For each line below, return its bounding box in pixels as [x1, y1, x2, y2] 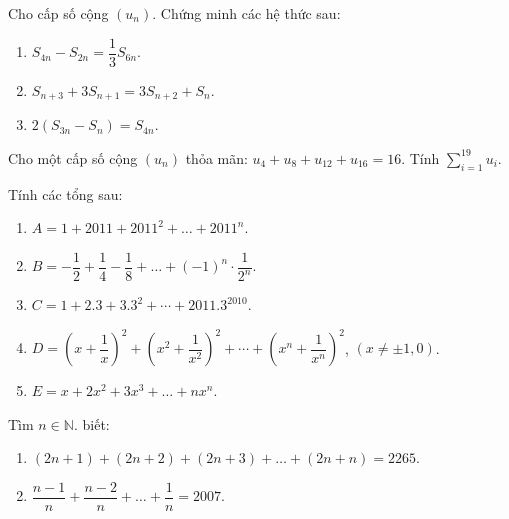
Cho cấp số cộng [8, 3, 109, 23]
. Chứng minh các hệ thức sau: [152, 3, 341, 23]
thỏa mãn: [185, 147, 248, 168]
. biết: [73, 413, 110, 434]
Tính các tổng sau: [8, 183, 123, 204]
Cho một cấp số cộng [8, 147, 138, 168]
